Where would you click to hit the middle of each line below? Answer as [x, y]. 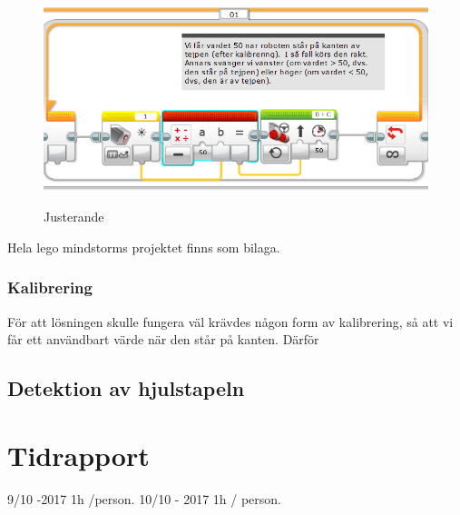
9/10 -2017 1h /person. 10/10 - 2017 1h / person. [144, 498]
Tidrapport [78, 455]
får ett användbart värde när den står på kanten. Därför [163, 339]
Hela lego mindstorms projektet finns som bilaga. [144, 247]
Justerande [74, 217]
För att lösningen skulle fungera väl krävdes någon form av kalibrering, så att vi [230, 321]
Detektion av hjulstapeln [126, 388]
